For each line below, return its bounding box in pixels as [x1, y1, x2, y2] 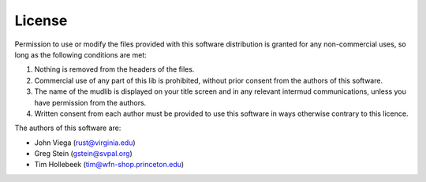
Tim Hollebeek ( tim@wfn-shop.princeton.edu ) [34, 160, 185, 169]
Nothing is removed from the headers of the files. [34, 65, 195, 74]
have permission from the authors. [34, 98, 147, 107]
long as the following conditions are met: [14, 50, 148, 59]
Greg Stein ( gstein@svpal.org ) [34, 149, 133, 158]
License [14, 12, 68, 29]
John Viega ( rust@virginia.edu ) [34, 138, 136, 147]
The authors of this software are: [14, 123, 121, 133]
